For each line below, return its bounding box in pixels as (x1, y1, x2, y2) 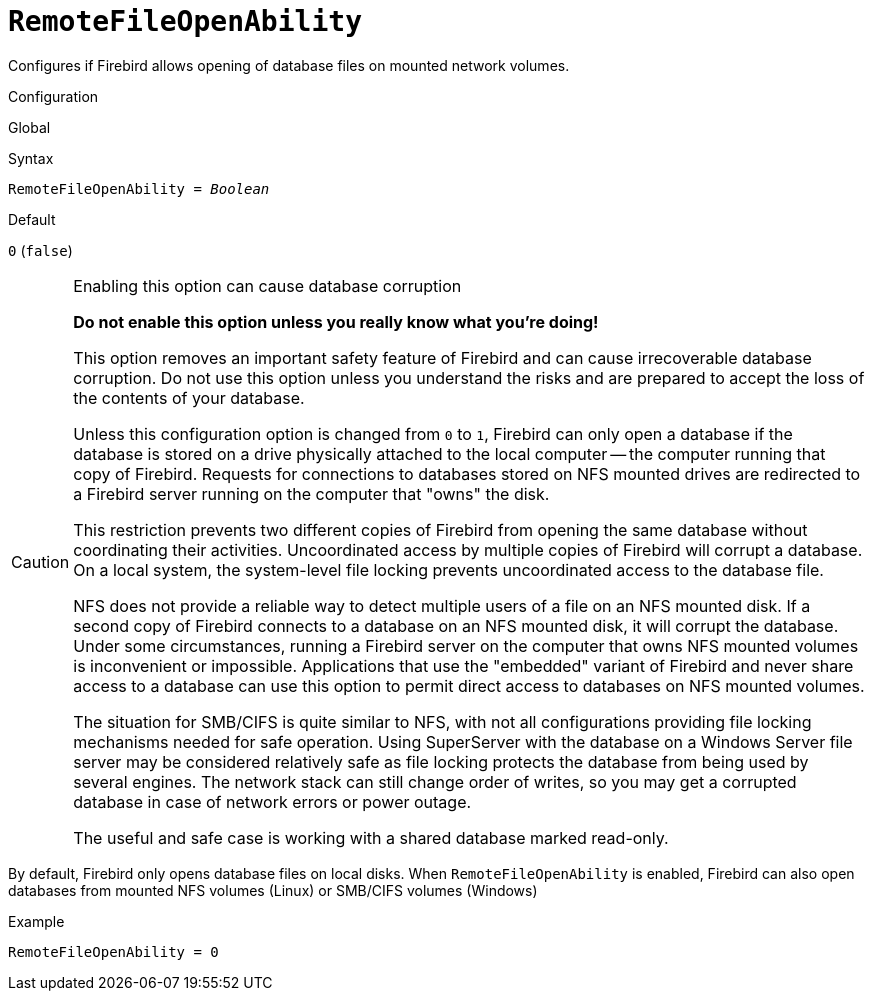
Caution (11, 551, 70, 572)
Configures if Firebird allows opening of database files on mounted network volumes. (8, 56, 570, 74)
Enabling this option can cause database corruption (73, 275, 462, 296)
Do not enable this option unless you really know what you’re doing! (73, 311, 599, 332)
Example (8, 912, 65, 930)
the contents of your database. (73, 387, 305, 408)
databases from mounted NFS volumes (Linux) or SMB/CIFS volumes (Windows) (8, 881, 538, 899)
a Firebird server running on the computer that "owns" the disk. (73, 483, 550, 504)
